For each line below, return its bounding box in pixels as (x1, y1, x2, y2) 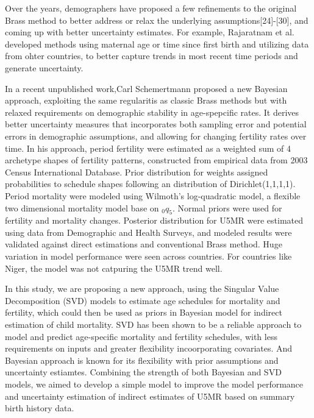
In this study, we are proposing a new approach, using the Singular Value (5, 282, 279, 295)
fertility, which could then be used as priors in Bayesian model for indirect (5, 306, 282, 319)
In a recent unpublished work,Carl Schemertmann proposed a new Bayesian (5, 82, 288, 94)
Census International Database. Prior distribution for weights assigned (5, 165, 268, 178)
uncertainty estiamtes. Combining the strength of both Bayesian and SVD (5, 366, 282, 378)
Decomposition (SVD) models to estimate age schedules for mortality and (5, 294, 280, 306)
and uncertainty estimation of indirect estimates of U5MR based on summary (5, 389, 295, 402)
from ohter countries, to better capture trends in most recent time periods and (5, 49, 298, 62)
